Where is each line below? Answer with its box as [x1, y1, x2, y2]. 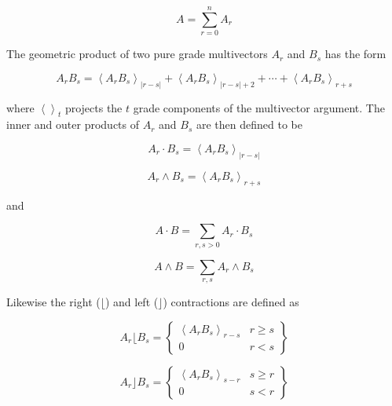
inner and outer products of [6, 116, 140, 133]
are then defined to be [196, 116, 302, 133]
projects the [64, 99, 123, 115]
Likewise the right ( [6, 293, 101, 309]
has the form [324, 46, 387, 62]
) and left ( [104, 293, 159, 309]
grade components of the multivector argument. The [133, 99, 385, 115]
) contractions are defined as [163, 293, 299, 309]
